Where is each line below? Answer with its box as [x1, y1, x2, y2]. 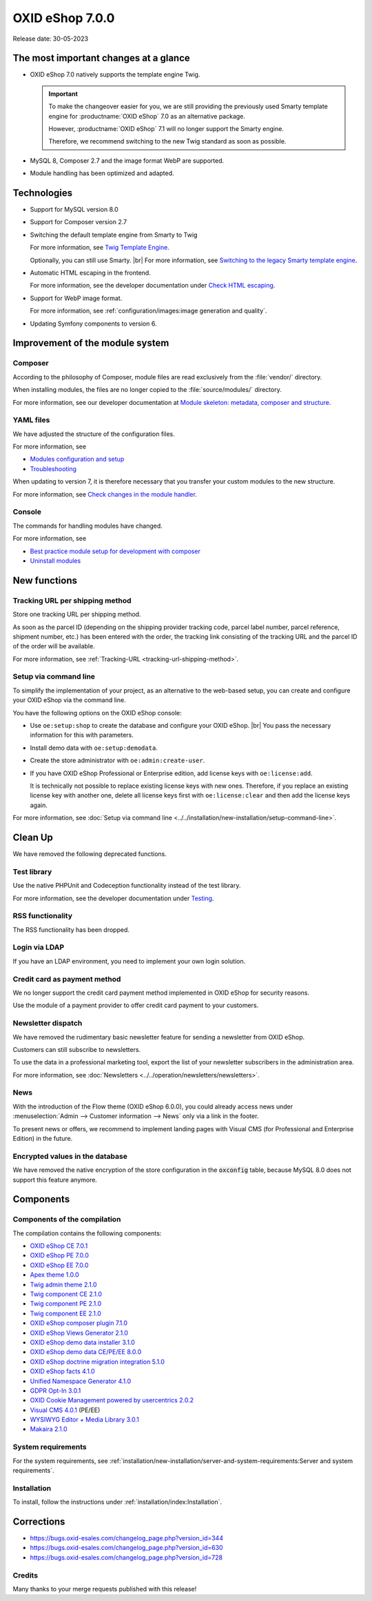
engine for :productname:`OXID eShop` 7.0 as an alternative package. [48, 112, 246, 120]
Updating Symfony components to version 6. [30, 319, 157, 328]
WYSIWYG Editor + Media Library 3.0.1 [30, 1415, 139, 1424]
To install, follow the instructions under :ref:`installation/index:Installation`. [12, 1498, 223, 1506]
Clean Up [12, 831, 53, 843]
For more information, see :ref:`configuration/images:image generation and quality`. [30, 307, 267, 315]
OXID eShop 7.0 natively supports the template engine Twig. [30, 70, 200, 79]
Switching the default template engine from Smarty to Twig [30, 230, 198, 239]
